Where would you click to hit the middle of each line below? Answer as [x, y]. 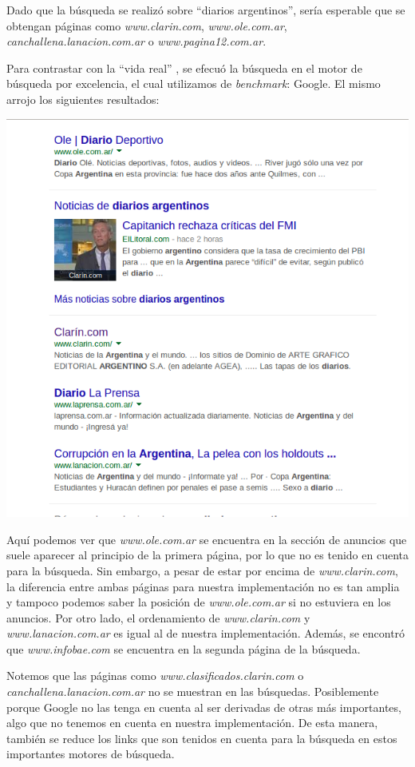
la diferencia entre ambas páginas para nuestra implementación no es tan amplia [203, 586]
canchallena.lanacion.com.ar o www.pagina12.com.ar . [136, 41]
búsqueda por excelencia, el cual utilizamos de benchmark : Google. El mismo [194, 83]
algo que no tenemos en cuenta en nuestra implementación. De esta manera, [192, 723]
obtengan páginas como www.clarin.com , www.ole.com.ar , [147, 25]
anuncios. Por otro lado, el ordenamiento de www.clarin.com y [158, 617]
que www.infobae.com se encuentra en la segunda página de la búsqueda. [184, 648]
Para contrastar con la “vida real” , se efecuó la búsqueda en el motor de [184, 68]
